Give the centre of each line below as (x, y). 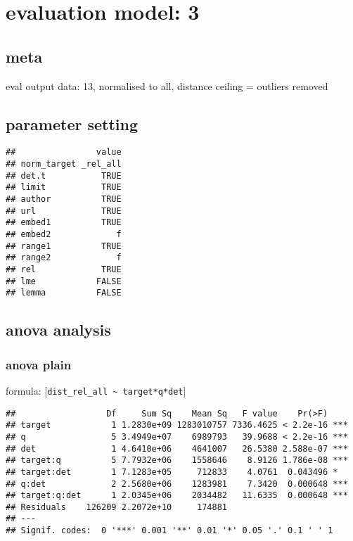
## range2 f (64, 258)
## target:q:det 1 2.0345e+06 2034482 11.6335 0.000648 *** (177, 496)
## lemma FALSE (64, 293)
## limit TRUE (64, 187)
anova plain (39, 364)
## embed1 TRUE (64, 223)
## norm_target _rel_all (64, 164)
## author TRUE (64, 199)
